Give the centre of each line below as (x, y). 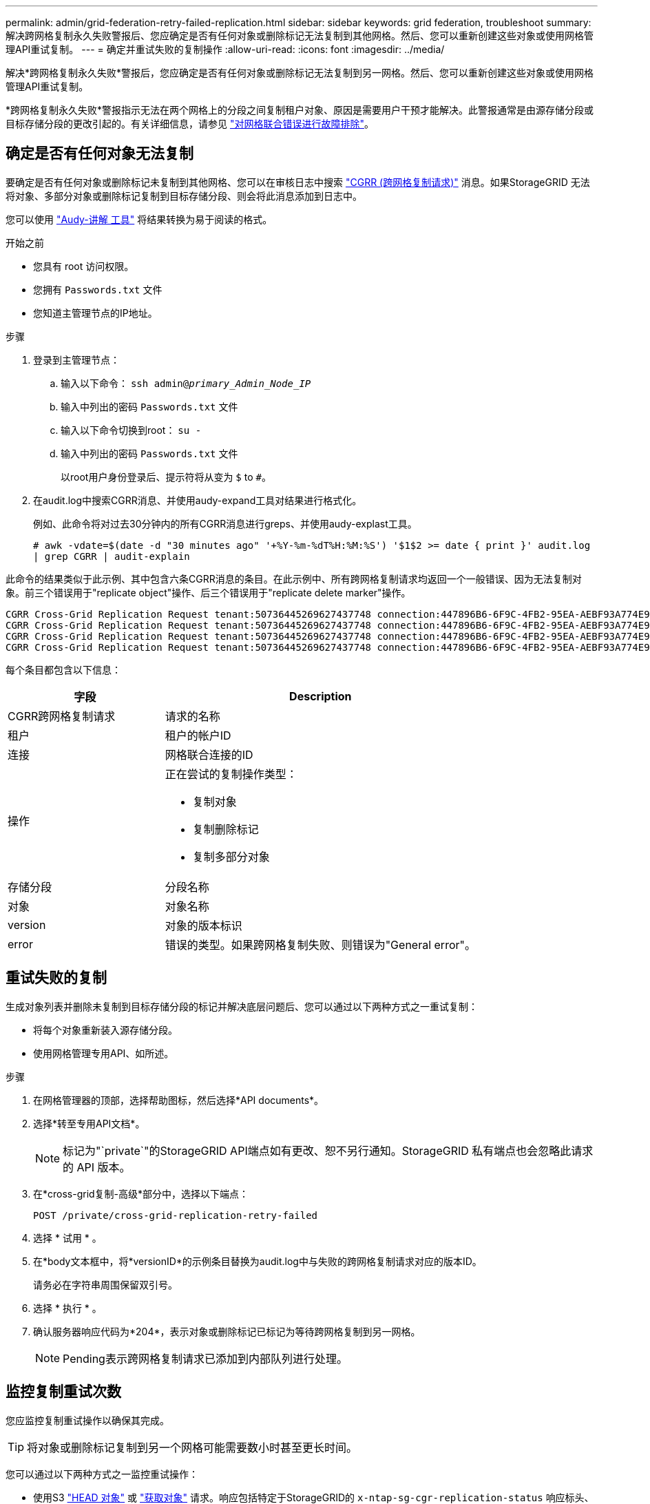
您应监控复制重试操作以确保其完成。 (87, 1420)
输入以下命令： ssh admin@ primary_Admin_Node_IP (186, 383)
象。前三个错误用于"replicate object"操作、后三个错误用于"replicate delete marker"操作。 (208, 592)
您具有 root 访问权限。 (84, 266)
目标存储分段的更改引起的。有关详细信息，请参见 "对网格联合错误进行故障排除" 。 (190, 124)
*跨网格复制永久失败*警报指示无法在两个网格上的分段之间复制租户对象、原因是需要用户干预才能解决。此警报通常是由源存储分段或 (300, 110)
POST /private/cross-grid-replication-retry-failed (176, 1215)
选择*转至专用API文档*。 (89, 1123)
